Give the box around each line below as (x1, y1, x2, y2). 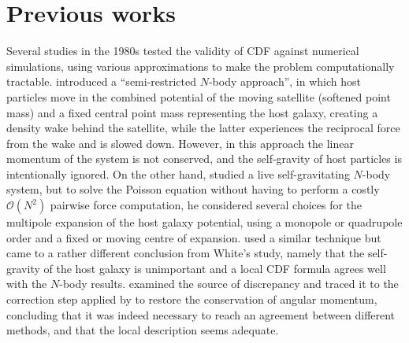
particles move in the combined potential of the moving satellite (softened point (6, 88, 391, 105)
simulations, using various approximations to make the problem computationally (6, 57, 395, 74)
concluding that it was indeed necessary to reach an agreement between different (6, 306, 396, 323)
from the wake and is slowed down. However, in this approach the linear (6, 135, 354, 151)
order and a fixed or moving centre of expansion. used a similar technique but (6, 229, 381, 245)
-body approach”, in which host (208, 73, 361, 90)
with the (6, 275, 47, 292)
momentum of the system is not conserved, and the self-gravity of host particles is (6, 150, 402, 167)
